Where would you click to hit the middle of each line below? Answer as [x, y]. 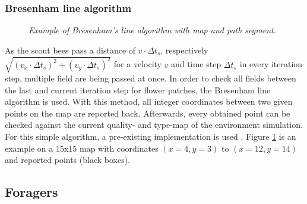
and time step [196, 64]
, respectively [184, 50]
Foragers [31, 192]
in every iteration [271, 64]
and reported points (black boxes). [68, 160]
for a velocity [137, 64]
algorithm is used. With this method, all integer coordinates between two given [149, 101]
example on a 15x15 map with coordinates [82, 148]
